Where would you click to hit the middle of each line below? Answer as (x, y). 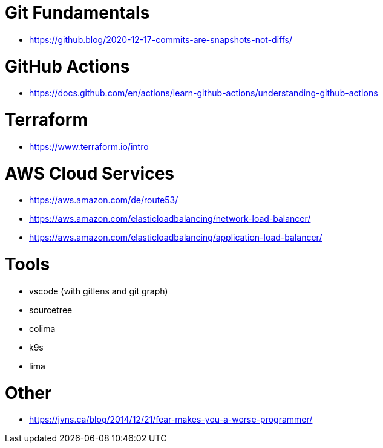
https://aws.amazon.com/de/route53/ (104, 200)
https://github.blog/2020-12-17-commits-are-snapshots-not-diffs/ (161, 39)
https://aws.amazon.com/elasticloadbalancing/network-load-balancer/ (170, 219)
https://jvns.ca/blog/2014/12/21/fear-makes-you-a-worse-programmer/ (171, 420)
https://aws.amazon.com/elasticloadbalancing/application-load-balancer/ (176, 238)
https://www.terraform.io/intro (89, 146)
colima (42, 328)
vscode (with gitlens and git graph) (99, 291)
